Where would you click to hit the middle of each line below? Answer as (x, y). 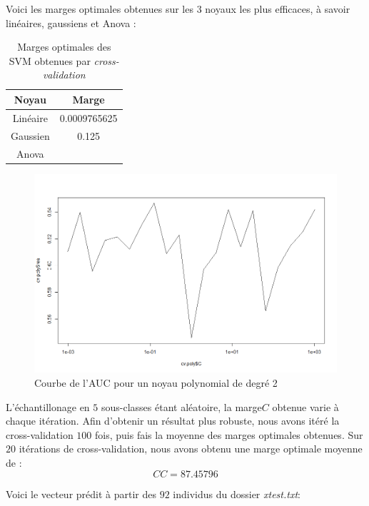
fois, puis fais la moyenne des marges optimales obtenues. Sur (229, 434)
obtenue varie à (305, 406)
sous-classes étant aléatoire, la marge (181, 406)
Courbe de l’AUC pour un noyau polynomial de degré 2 (156, 383)
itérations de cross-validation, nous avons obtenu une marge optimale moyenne (191, 449)
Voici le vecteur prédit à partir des (81, 494)
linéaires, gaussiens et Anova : (71, 22)
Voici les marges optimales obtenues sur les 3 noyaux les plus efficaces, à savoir (178, 9)
